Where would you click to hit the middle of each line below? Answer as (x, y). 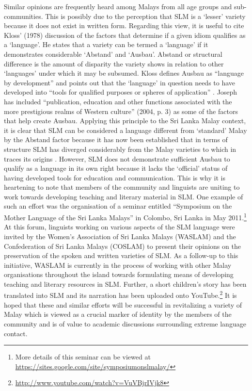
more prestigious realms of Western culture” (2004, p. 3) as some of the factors (121, 111)
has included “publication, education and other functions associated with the (118, 101)
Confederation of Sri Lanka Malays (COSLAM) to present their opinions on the (122, 246)
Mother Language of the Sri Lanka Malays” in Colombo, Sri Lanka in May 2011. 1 (125, 217)
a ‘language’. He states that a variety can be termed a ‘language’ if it (106, 44)
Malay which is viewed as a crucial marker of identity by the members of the (118, 314)
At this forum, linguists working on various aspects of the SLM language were (119, 227)
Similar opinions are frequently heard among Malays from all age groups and (118, 6)
